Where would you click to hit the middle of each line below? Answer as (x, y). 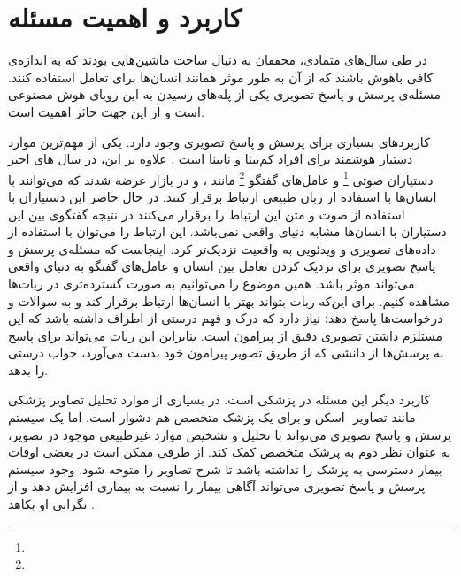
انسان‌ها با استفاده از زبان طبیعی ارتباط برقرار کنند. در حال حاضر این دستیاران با (223, 196)
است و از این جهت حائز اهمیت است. (106, 111)
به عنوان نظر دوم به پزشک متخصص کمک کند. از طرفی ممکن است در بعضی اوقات (230, 452)
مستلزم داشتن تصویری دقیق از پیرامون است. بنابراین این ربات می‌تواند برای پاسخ (226, 335)
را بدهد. (28, 369)
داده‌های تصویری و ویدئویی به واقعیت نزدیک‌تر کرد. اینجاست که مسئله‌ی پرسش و (222, 248)
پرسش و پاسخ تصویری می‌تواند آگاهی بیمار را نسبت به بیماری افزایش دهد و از (217, 486)
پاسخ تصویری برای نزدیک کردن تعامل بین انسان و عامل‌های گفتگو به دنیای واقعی (222, 266)
